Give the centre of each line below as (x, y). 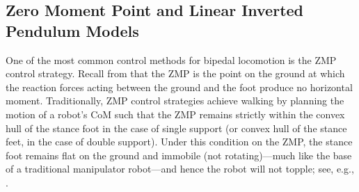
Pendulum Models (72, 30)
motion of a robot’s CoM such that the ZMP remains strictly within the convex (175, 114)
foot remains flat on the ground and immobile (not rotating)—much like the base (179, 155)
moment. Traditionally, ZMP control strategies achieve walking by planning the (175, 101)
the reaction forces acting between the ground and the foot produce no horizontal (179, 87)
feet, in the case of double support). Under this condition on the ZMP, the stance (179, 142)
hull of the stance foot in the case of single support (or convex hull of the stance (176, 128)
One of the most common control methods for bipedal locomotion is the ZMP (171, 59)
